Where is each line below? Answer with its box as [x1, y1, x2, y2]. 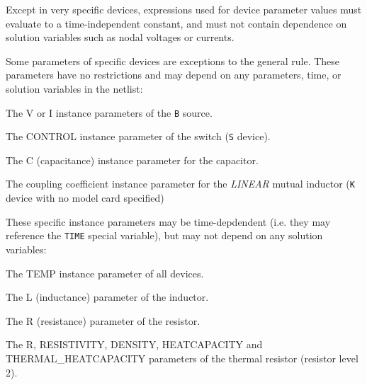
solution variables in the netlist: [6, 81, 143, 96]
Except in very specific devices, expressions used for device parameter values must [6, 2, 362, 16]
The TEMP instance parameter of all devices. [6, 265, 204, 280]
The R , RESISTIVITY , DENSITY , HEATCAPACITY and [6, 337, 263, 352]
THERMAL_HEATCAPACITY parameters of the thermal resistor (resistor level [6, 350, 358, 365]
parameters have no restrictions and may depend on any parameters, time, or [6, 67, 341, 82]
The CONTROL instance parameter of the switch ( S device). [6, 129, 271, 144]
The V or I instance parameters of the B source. [6, 105, 213, 120]
